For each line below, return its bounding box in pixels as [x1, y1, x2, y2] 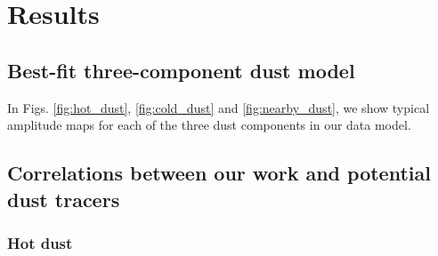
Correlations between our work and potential [7, 159, 431, 187]
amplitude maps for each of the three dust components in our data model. [7, 116, 411, 134]
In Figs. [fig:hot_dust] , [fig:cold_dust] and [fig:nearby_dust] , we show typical [7, 98, 430, 116]
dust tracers [7, 185, 120, 212]
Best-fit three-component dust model [7, 56, 355, 84]
